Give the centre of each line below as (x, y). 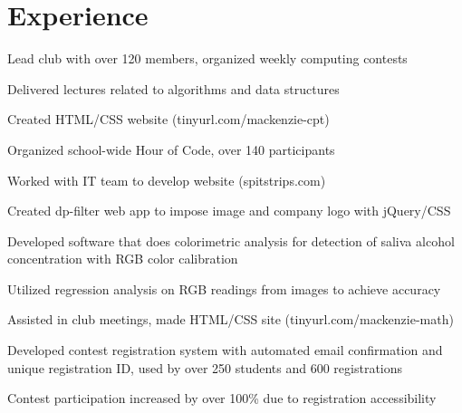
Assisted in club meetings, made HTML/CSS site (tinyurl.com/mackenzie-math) (231, 319)
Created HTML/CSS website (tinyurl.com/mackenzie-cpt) (168, 119)
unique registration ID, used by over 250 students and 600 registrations (205, 367)
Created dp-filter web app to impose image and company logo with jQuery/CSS (229, 211)
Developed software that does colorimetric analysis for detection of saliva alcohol (231, 240)
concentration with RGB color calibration (123, 259)
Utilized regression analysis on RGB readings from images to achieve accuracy (224, 288)
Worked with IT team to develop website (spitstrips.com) (167, 180)
